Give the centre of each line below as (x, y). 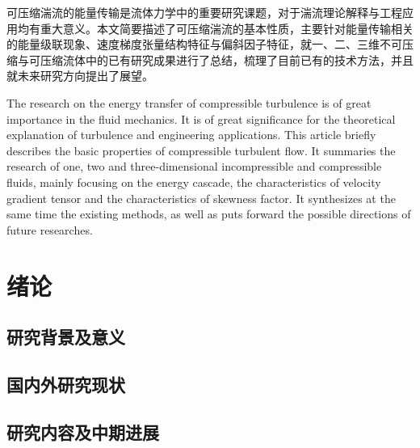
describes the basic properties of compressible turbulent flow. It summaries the (201, 150)
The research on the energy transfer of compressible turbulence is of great (189, 102)
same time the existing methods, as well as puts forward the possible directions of (209, 214)
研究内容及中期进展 (83, 431)
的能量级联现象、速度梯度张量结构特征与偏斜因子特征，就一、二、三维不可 (204, 44)
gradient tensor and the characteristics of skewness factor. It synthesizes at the (201, 198)
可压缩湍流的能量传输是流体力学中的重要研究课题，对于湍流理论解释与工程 (204, 12)
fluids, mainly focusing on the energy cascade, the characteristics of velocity (194, 182)
